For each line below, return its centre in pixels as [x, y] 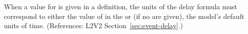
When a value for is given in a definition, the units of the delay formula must [121, 6]
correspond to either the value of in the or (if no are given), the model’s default [124, 16]
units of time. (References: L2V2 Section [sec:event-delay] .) [94, 25]
